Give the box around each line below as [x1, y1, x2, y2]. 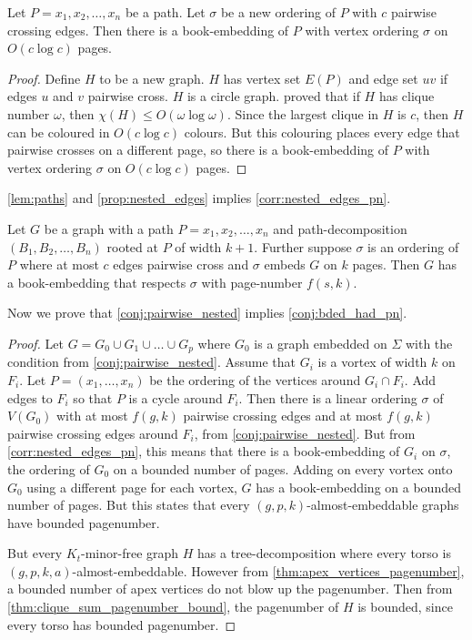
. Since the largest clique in [226, 104, 379, 123]
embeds [264, 255, 306, 274]
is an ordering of [367, 237, 459, 256]
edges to [7, 388, 53, 407]
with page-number [201, 272, 303, 291]
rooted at [106, 237, 158, 256]
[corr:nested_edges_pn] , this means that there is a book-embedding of [7, 442, 400, 461]
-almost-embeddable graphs [306, 495, 459, 514]
